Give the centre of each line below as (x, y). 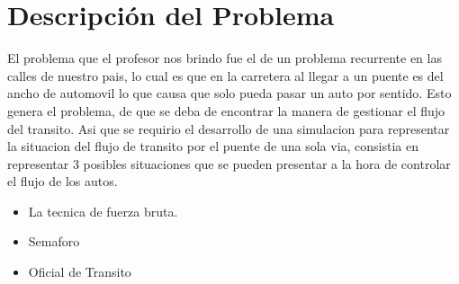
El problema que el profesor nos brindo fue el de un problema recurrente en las (225, 58)
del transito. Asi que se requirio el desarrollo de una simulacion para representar (229, 128)
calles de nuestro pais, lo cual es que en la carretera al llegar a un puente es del (225, 75)
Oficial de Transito (80, 272)
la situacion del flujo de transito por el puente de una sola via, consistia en (213, 146)
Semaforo (54, 241)
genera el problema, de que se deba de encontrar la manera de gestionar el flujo (226, 110)
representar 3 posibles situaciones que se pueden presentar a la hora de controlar (229, 163)
